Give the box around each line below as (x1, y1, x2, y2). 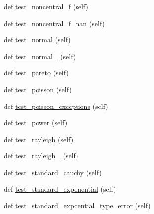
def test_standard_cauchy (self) (4, 167, 102, 177)
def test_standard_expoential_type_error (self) (4, 200, 151, 211)
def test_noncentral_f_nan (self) (4, 18, 105, 28)
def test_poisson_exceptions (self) (4, 101, 108, 111)
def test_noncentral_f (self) (4, 1, 88, 11)
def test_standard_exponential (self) (4, 183, 116, 194)
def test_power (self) (4, 117, 68, 128)
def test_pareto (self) (4, 68, 69, 78)
